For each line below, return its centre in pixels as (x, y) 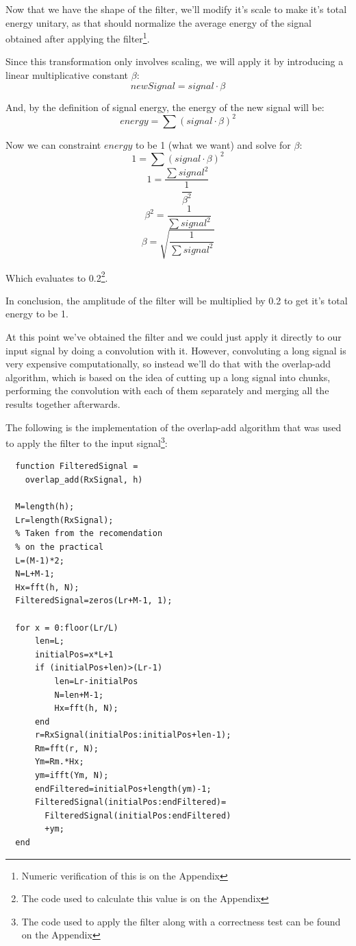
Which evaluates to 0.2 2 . (57, 276)
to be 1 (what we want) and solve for (213, 144)
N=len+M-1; (79, 695)
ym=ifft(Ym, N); (72, 776)
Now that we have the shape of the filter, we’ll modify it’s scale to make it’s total (176, 9)
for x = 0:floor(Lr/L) (67, 628)
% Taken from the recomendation (89, 534)
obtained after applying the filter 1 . (78, 37)
